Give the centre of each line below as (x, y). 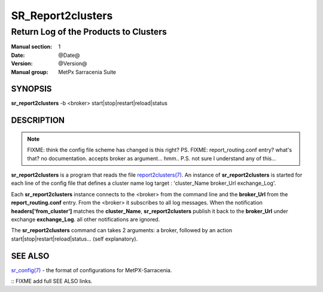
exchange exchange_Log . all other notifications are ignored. (86, 219)
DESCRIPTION (38, 121)
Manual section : (32, 47)
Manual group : (30, 72)
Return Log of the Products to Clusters (89, 32)
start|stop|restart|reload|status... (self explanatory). (74, 239)
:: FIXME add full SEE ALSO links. (52, 281)
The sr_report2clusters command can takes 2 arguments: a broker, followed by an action (122, 230)
